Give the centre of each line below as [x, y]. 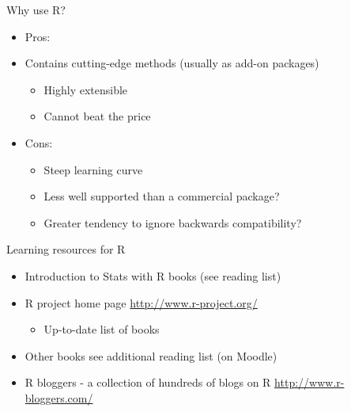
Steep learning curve [93, 169]
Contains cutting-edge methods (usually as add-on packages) [172, 63]
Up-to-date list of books [102, 329]
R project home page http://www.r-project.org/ [141, 302]
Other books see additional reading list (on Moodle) [151, 355]
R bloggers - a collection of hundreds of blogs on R [148, 382]
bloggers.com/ [59, 397]
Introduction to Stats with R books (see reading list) [153, 275]
